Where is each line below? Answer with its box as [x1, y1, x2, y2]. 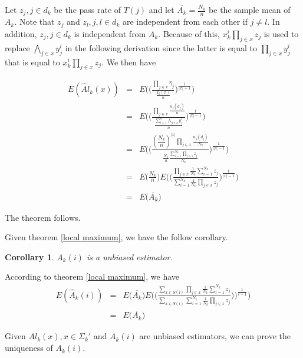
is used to [264, 27, 299, 39]
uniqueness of [5, 342, 53, 354]
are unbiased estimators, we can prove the [139, 330, 291, 342]
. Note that [14, 15, 55, 28]
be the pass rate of [54, 4, 121, 15]
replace [5, 41, 30, 54]
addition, [5, 27, 37, 39]
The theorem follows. [5, 211, 81, 223]
